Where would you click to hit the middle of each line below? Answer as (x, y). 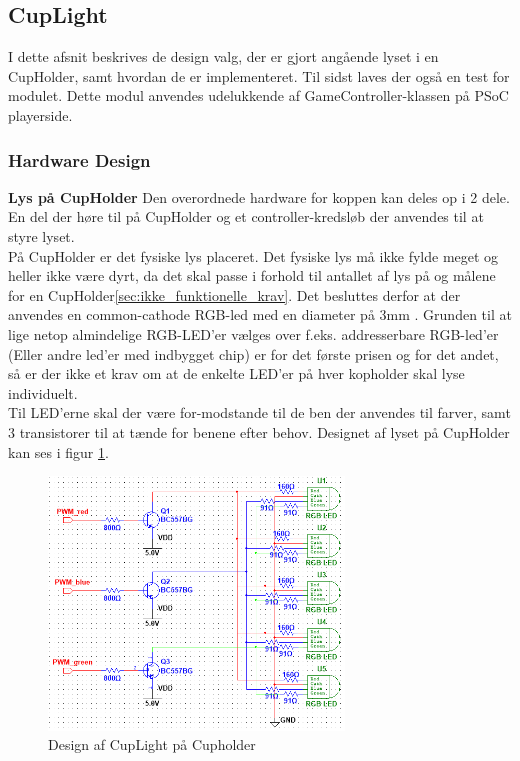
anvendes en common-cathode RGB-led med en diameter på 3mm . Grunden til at (260, 314)
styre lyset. (41, 235)
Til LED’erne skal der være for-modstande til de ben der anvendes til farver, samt (259, 412)
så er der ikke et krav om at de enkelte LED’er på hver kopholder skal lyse (236, 373)
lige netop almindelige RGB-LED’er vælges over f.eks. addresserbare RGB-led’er (253, 333)
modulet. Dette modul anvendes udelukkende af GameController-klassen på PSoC (258, 95)
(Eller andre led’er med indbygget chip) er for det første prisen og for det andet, (253, 353)
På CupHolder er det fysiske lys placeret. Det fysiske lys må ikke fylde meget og (253, 255)
